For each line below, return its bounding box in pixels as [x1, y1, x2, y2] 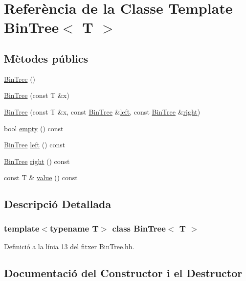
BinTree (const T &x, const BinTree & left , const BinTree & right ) [4, 106, 201, 117]
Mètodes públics [4, 50, 89, 66]
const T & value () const [4, 172, 78, 183]
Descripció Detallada [4, 196, 112, 211]
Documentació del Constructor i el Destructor [4, 265, 243, 280]
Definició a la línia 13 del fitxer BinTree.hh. [4, 241, 134, 251]
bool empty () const [4, 123, 64, 133]
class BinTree [112, 222, 166, 234]
